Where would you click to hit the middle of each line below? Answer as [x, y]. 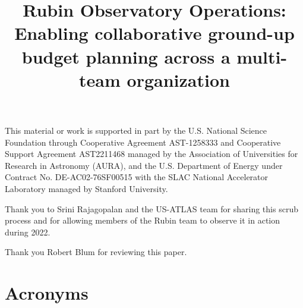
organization [178, 79]
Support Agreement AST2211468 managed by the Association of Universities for [151, 154]
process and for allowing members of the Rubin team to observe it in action [143, 220]
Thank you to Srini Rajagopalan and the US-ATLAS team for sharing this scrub [151, 208]
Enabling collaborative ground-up [154, 33]
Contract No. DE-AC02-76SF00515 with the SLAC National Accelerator [137, 177]
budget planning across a [126, 56]
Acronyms [47, 293]
